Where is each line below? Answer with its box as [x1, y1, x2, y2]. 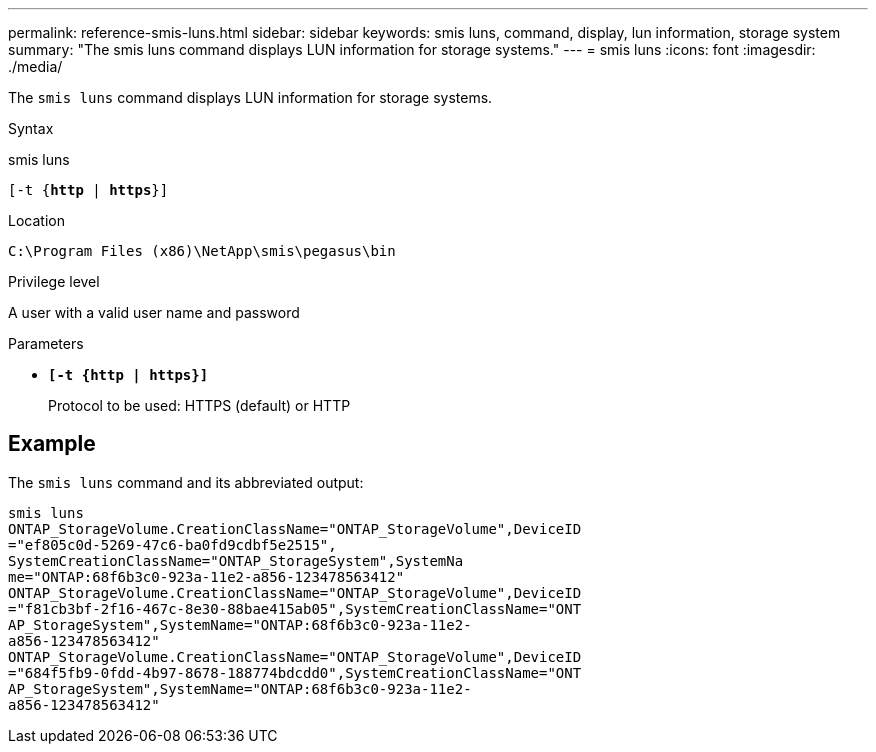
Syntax [8, 120, 54, 137]
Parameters [8, 335, 84, 352]
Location [8, 212, 65, 229]
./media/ [8, 58, 63, 75]
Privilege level [8, 273, 100, 290]
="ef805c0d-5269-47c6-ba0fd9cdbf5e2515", [8, 536, 337, 553]
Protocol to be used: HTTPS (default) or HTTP [48, 397, 351, 414]
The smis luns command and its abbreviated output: [8, 473, 364, 491]
